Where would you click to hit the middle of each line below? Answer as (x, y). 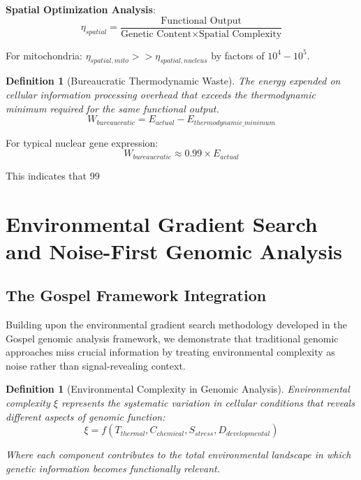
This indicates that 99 (53, 175)
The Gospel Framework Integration (136, 295)
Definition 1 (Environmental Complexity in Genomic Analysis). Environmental (178, 389)
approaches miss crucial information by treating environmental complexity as (170, 352)
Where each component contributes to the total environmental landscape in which (178, 454)
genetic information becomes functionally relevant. (113, 468)
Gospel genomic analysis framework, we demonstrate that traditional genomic (172, 338)
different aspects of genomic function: (86, 416)
